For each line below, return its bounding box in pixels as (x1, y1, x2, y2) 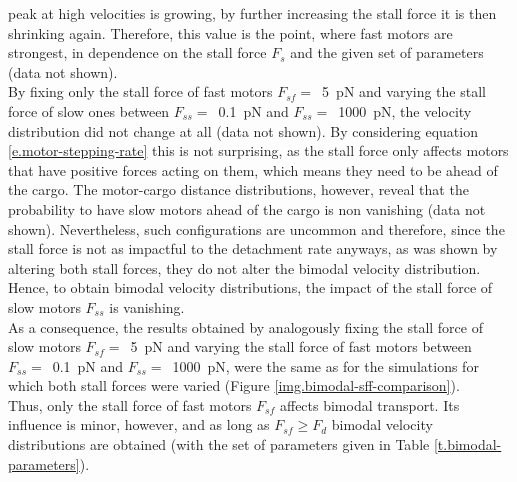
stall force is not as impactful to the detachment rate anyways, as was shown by (8, 238, 498, 259)
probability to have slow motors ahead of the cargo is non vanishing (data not (8, 198, 486, 219)
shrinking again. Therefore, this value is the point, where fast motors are (8, 22, 453, 43)
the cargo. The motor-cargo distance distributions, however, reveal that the (8, 179, 469, 200)
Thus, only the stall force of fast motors (8, 394, 252, 415)
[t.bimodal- (433, 434, 502, 455)
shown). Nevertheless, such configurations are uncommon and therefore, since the (8, 218, 505, 239)
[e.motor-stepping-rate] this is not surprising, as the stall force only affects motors (8, 140, 509, 161)
